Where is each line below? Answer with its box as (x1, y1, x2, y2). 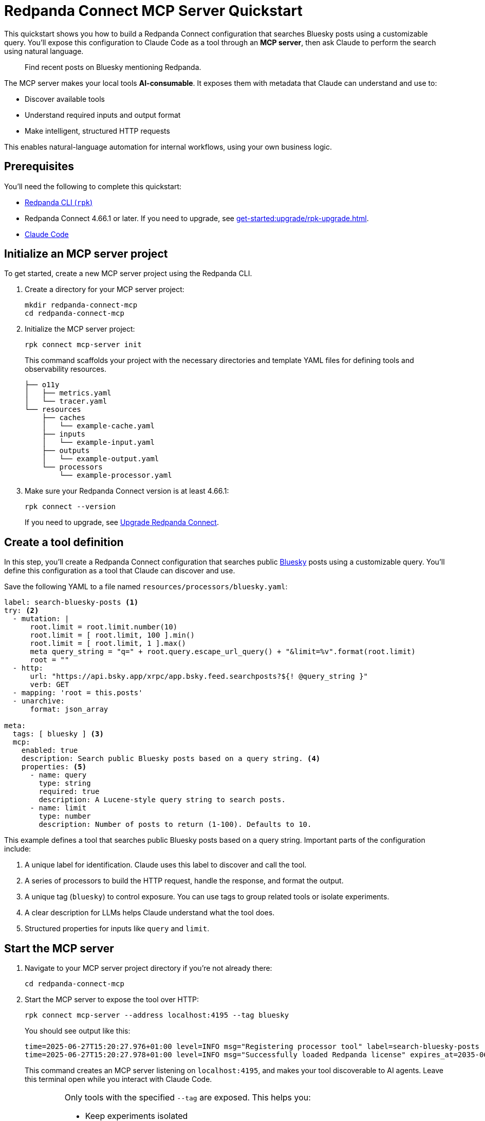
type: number (39, 812, 91, 821)
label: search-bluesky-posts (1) (4, 598, 139, 607)
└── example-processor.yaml (59, 471, 172, 480)
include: (4, 844, 31, 854)
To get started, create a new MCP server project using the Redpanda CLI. (4, 269, 252, 278)
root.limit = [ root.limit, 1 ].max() (30, 639, 186, 648)
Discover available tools (25, 94, 105, 103)
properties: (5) (21, 763, 87, 771)
